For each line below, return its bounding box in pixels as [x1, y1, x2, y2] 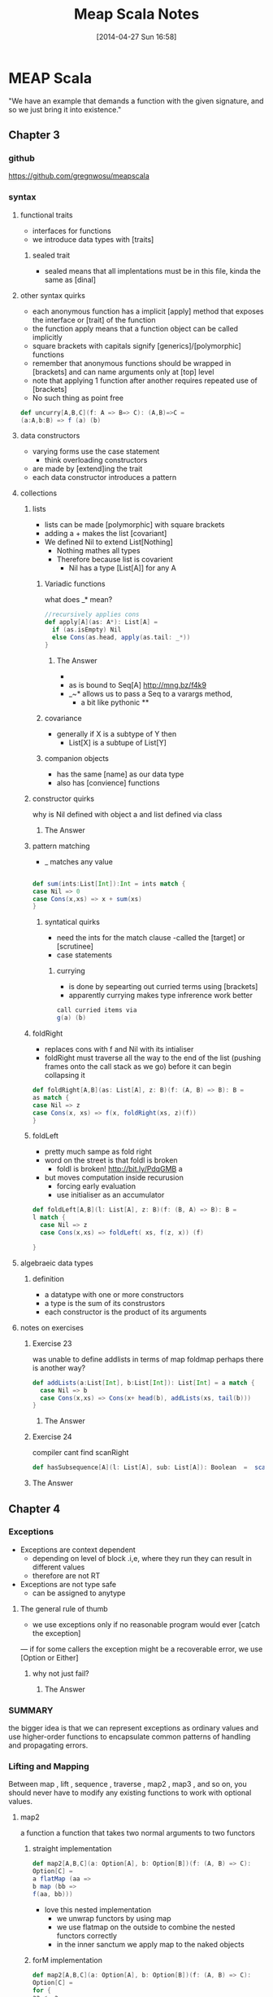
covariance [44, 713, 83, 723]
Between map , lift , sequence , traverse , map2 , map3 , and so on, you [8, 1779, 247, 1789]
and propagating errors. [8, 1740, 89, 1750]
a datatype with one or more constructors [44, 1289, 184, 1300]
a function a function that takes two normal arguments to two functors [19, 1828, 256, 1838]
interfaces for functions [32, 226, 111, 235]
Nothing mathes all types [56, 546, 141, 556]
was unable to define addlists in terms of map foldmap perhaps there [32, 1354, 264, 1364]
